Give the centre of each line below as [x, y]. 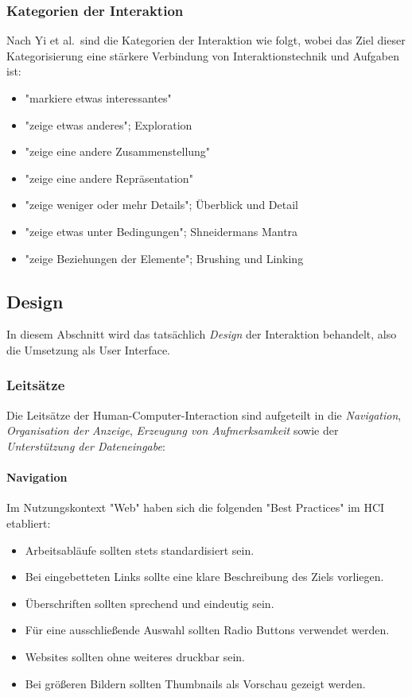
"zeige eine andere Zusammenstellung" [118, 151]
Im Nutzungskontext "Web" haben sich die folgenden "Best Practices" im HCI [196, 507]
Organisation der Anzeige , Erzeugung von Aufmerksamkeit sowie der [173, 430]
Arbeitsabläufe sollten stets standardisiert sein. [140, 550]
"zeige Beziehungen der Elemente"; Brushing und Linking [164, 258]
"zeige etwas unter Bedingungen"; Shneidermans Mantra [161, 231]
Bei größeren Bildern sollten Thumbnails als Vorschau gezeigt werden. [195, 683]
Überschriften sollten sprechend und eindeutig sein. [150, 603]
